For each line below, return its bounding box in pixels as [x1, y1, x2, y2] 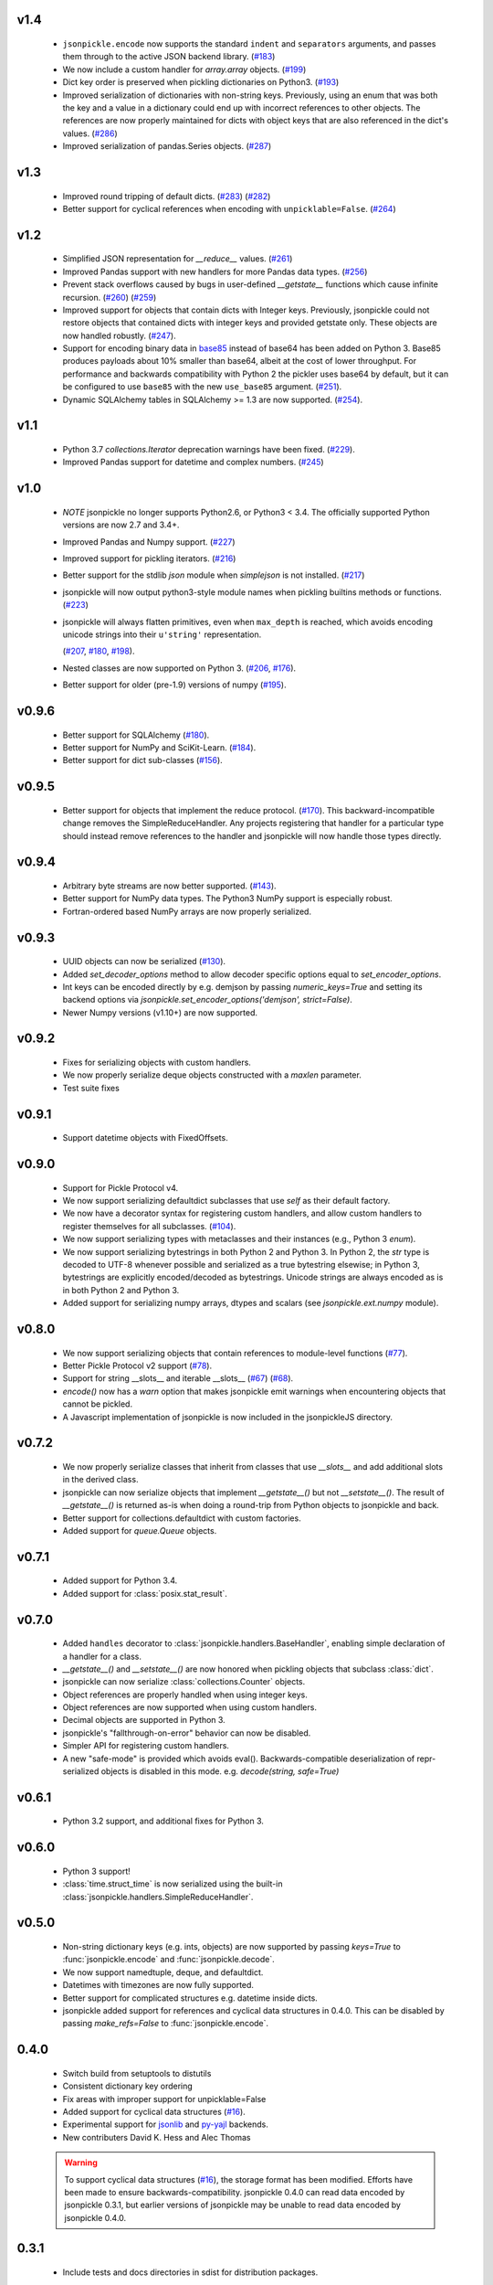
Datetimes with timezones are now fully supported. [62, 1980, 255, 1991]
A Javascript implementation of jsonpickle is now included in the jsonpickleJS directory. [62, 1411, 393, 1422]
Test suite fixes [62, 1082, 121, 1093]
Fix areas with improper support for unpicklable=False [62, 2093, 267, 2104]
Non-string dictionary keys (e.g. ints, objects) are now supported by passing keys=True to [62, 1941, 401, 1952]
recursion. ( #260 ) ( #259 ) [62, 292, 157, 303]
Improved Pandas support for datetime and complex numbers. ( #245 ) [62, 457, 324, 468]
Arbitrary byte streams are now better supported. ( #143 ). [62, 880, 278, 891]
